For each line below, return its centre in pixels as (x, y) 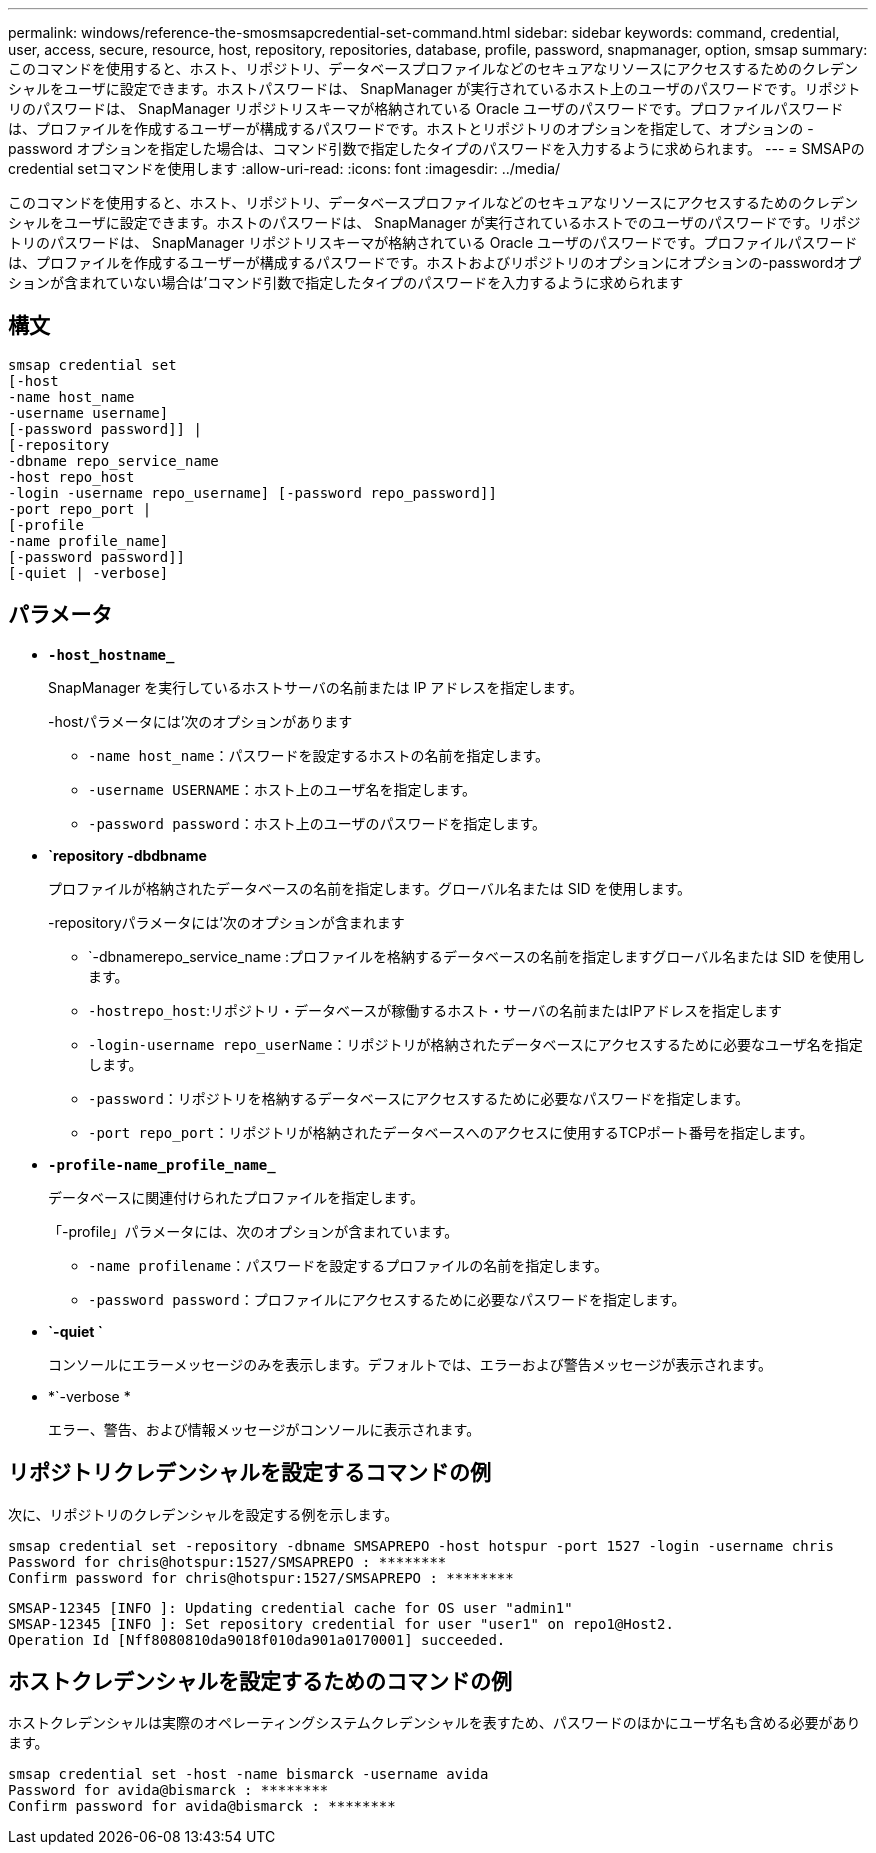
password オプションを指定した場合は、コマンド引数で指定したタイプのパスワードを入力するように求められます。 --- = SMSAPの (436, 148)
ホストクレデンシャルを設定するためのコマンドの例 (260, 1681)
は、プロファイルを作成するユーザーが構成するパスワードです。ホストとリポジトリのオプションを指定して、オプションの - (411, 128)
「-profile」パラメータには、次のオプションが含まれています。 (253, 1231)
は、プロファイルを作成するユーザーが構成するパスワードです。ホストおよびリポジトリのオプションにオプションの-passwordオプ (435, 262)
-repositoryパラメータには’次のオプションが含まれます (226, 922)
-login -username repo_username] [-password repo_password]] (252, 492)
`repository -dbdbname (127, 855)
